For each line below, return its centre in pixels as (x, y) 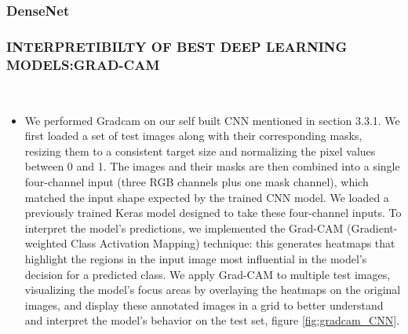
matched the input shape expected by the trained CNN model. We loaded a (207, 197)
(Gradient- (372, 228)
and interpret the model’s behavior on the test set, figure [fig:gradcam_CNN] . (212, 320)
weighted (46, 243)
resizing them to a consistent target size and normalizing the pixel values (200, 150)
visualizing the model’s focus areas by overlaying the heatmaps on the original (213, 290)
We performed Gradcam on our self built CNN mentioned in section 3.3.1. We (212, 120)
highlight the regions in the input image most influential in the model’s (196, 258)
